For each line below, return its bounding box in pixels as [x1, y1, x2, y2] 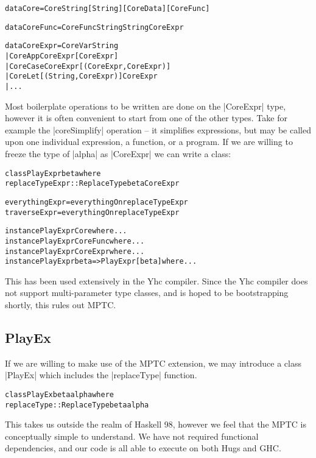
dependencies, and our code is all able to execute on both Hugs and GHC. [5, 442, 281, 454]
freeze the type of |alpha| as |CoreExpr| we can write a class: [5, 147, 231, 160]
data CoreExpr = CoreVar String [5, 41, 119, 51]
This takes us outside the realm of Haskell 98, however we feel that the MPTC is [5, 418, 306, 431]
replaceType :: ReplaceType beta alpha [5, 400, 149, 409]
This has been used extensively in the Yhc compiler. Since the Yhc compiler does [5, 274, 308, 287]
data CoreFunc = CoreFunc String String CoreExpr [5, 23, 184, 32]
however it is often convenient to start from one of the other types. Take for [5, 111, 287, 124]
